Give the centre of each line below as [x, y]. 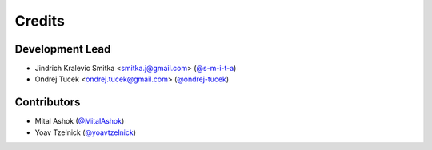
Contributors [48, 103]
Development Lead [63, 49]
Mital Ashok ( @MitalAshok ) [80, 121]
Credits [40, 21]
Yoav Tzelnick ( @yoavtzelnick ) [85, 132]
